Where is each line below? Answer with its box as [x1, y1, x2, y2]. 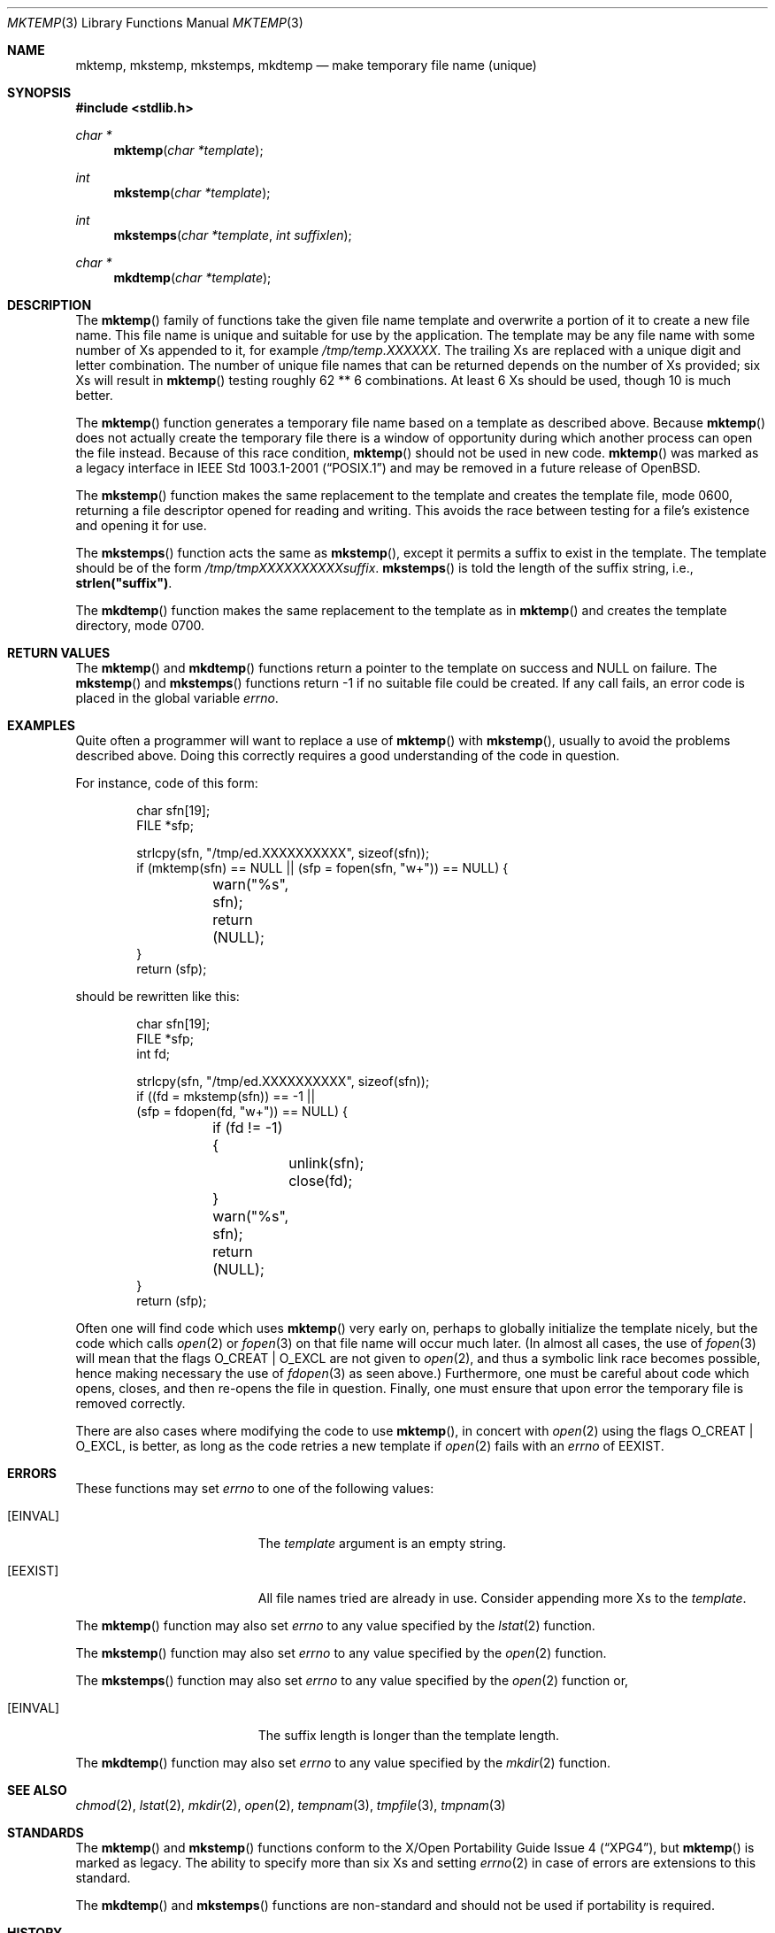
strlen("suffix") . [75, 575, 173, 590]
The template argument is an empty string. [257, 1536, 507, 1551]
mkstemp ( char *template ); [113, 185, 271, 200]
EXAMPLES [7, 718, 75, 733]
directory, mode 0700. [75, 618, 205, 633]
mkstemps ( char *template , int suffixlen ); [113, 227, 352, 243]
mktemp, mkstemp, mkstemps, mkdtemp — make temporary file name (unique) [75, 58, 537, 73]
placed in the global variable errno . [75, 690, 279, 705]
